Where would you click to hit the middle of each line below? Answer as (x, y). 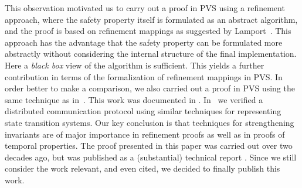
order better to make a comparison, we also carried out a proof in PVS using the (150, 88)
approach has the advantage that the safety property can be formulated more (144, 42)
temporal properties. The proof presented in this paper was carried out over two (149, 146)
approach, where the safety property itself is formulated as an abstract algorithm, (151, 19)
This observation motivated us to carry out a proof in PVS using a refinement (145, 8)
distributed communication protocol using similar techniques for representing (143, 111)
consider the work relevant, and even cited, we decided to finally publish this (142, 168)
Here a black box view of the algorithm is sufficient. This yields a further (135, 65)
